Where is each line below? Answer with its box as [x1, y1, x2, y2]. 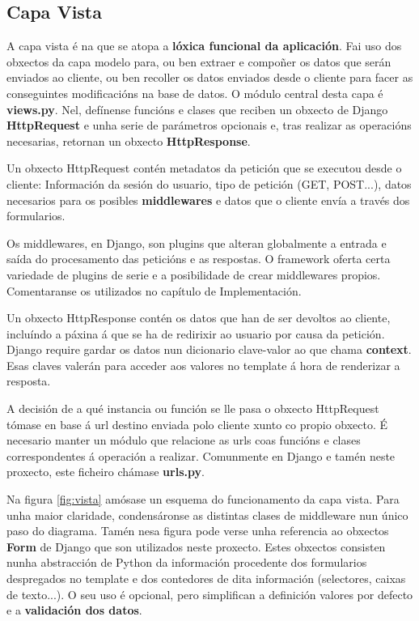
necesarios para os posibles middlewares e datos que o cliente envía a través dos [6, 191, 410, 208]
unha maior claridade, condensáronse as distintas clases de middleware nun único [6, 506, 408, 523]
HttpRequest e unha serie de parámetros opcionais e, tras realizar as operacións [6, 117, 412, 134]
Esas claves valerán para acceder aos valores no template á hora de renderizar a [6, 356, 400, 373]
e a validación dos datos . [6, 602, 142, 619]
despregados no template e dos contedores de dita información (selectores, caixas [6, 570, 406, 587]
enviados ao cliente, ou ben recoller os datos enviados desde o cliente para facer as [6, 69, 413, 86]
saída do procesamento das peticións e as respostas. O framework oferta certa [6, 250, 391, 267]
